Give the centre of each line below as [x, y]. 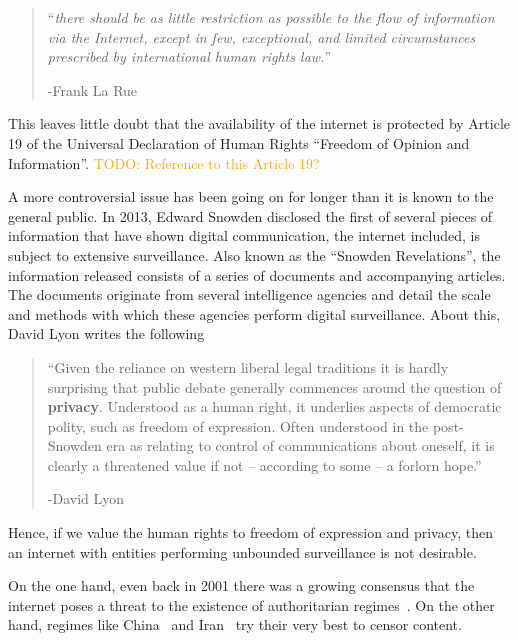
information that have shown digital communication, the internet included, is [244, 235]
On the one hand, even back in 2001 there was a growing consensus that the [241, 585]
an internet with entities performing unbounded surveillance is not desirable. [242, 551]
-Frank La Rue [92, 89]
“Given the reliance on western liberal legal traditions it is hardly [248, 366]
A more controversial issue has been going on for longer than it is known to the [251, 196]
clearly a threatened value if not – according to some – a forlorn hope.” [264, 464]
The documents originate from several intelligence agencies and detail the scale [249, 294]
